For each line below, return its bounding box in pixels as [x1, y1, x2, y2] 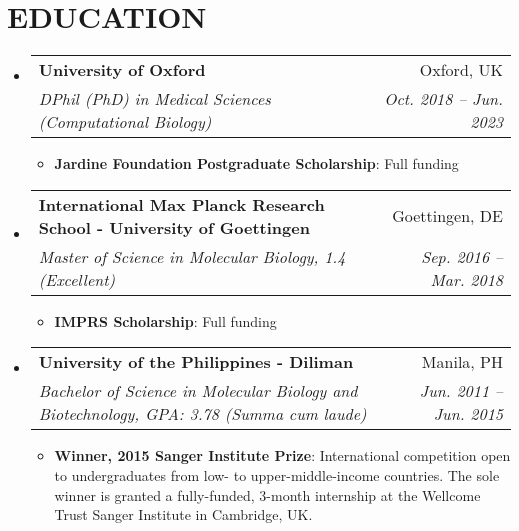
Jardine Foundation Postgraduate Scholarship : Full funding [54, 153, 459, 174]
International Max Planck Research [38, 192, 325, 216]
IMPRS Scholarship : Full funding [54, 310, 277, 331]
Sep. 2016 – [421, 244, 503, 268]
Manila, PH [421, 350, 503, 374]
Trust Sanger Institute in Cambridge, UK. [54, 504, 313, 525]
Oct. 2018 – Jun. [384, 87, 503, 111]
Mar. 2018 [430, 267, 503, 291]
